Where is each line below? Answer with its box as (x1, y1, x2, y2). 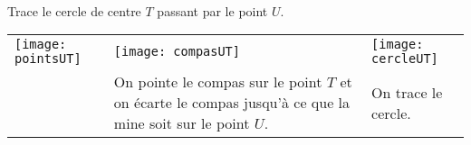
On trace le (371, 81, 443, 103)
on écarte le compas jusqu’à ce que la (113, 92, 351, 113)
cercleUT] (371, 51, 438, 67)
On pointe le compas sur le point (113, 71, 322, 93)
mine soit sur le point (113, 113, 250, 134)
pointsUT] (14, 51, 82, 67)
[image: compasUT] (113, 44, 240, 59)
